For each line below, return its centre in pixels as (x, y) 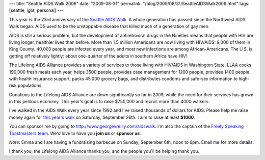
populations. (30, 85)
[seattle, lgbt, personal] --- (36, 10)
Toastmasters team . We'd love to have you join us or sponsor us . (75, 133)
